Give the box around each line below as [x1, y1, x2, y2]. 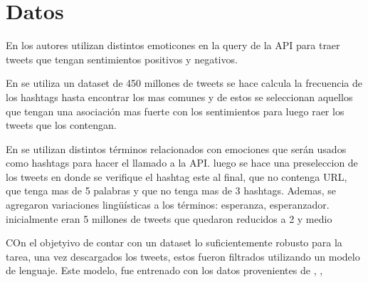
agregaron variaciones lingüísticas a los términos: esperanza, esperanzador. [6, 197, 330, 212]
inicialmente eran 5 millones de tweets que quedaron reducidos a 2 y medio [6, 211, 332, 226]
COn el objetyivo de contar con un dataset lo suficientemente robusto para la [6, 235, 342, 250]
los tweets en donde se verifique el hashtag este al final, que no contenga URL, [6, 169, 347, 184]
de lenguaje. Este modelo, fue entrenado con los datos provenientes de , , [6, 263, 323, 278]
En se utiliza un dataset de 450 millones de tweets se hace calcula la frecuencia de [6, 75, 363, 90]
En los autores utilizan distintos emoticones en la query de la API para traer [6, 38, 340, 53]
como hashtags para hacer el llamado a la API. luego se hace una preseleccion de [6, 155, 358, 170]
